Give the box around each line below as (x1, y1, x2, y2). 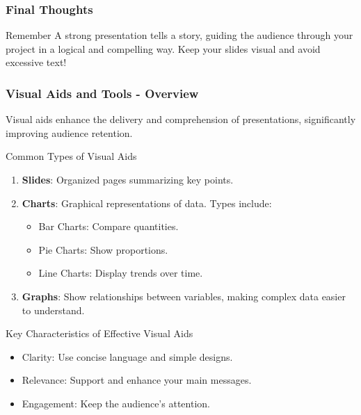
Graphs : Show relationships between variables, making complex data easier (22, 288, 346, 303)
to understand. (22, 302, 85, 317)
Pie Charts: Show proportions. (38, 242, 168, 257)
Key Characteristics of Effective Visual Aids (6, 326, 193, 341)
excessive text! (6, 55, 67, 70)
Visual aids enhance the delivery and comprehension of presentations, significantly (6, 112, 356, 127)
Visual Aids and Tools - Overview (6, 84, 199, 101)
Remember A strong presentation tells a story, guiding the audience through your (6, 28, 353, 42)
